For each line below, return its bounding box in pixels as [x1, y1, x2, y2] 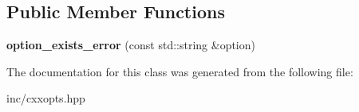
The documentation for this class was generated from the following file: [6, 63, 353, 79]
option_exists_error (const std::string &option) [6, 37, 255, 53]
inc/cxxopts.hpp [6, 90, 85, 106]
